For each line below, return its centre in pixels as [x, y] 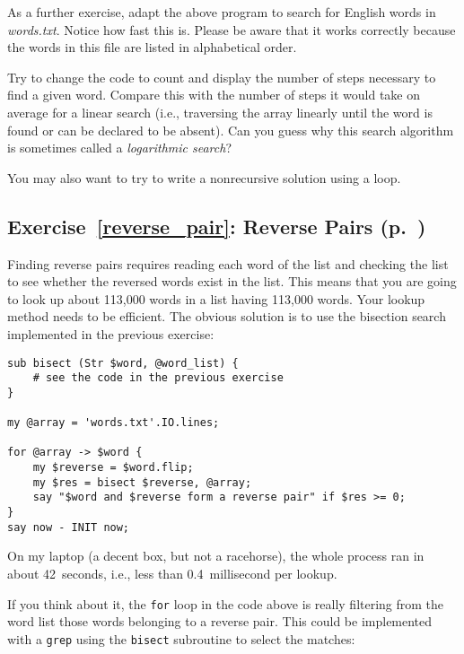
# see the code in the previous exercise [158, 378]
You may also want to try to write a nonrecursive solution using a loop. [204, 177]
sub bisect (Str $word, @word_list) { [123, 363]
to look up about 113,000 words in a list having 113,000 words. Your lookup [216, 298]
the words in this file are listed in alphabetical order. [152, 47]
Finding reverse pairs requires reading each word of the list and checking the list [228, 263]
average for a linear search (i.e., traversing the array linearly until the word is [220, 112]
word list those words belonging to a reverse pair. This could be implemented [220, 621]
